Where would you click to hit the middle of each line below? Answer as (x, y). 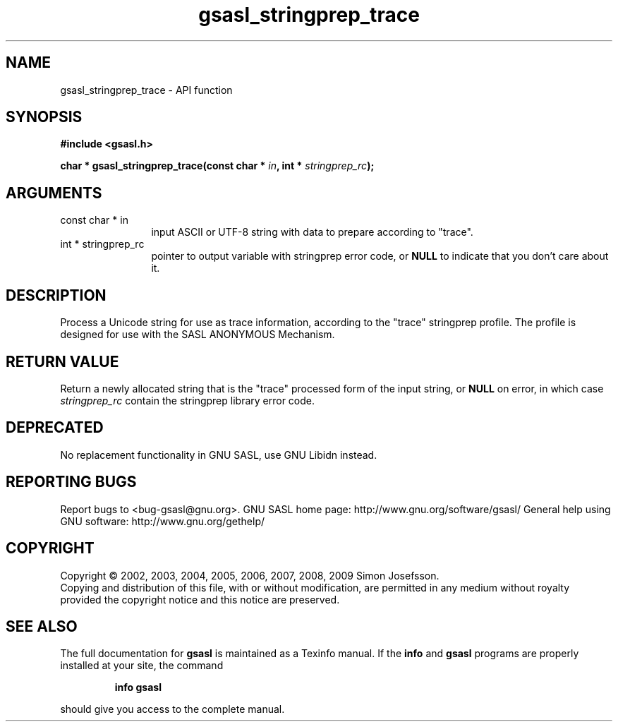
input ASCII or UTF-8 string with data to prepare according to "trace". (312, 232)
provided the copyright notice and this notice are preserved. (200, 599)
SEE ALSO (42, 626)
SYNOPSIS (44, 117)
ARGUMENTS (54, 193)
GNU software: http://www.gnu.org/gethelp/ (163, 521)
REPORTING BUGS (71, 482)
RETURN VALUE (62, 361)
